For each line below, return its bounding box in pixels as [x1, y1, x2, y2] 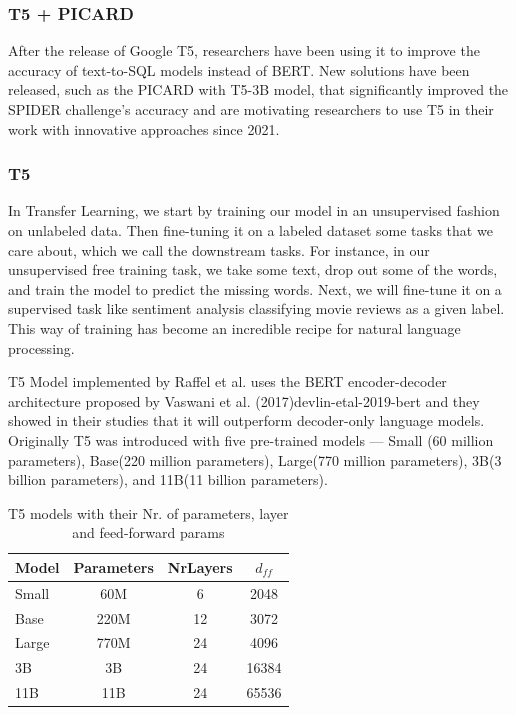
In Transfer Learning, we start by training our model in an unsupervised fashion [8, 200, 500, 221]
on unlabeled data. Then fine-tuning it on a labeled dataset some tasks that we [8, 220, 493, 240]
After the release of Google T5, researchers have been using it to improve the [8, 40, 480, 61]
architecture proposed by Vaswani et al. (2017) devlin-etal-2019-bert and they [8, 390, 480, 411]
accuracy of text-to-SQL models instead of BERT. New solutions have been [8, 59, 470, 80]
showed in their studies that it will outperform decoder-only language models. [8, 410, 485, 431]
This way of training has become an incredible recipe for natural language [8, 317, 461, 338]
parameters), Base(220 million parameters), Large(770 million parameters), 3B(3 [8, 449, 502, 470]
